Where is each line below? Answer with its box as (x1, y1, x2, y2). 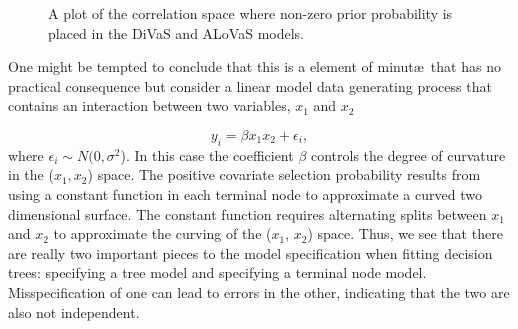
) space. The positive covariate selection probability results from (87, 164, 481, 185)
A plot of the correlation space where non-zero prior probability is (48, 3, 453, 23)
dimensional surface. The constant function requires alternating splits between (8, 203, 487, 224)
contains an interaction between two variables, (8, 95, 291, 116)
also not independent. (8, 301, 140, 322)
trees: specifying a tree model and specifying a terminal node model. (8, 262, 427, 283)
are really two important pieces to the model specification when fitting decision (8, 242, 493, 263)
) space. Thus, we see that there (307, 223, 503, 244)
